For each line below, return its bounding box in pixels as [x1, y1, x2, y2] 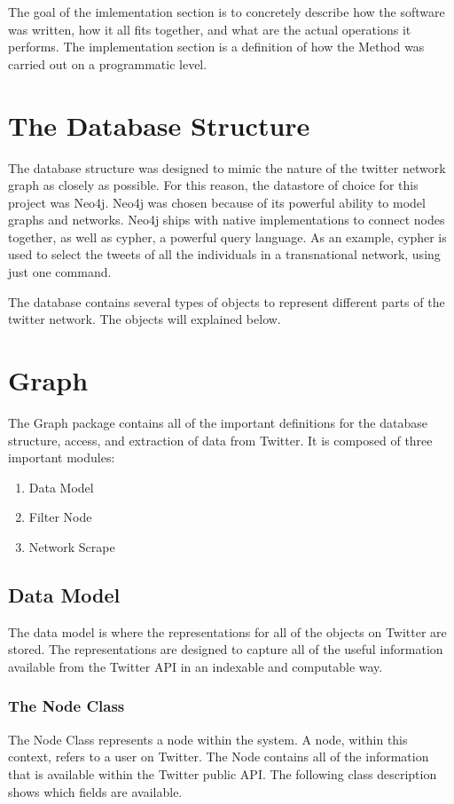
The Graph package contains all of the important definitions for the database [8, 413, 427, 431]
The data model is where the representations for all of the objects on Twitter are [8, 622, 447, 641]
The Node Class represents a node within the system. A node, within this [8, 729, 408, 748]
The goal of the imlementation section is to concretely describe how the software [8, 3, 445, 20]
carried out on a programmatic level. [8, 54, 207, 73]
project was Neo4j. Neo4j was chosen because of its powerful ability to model [8, 193, 426, 211]
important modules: [8, 448, 115, 467]
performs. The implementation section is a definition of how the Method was [8, 37, 425, 56]
